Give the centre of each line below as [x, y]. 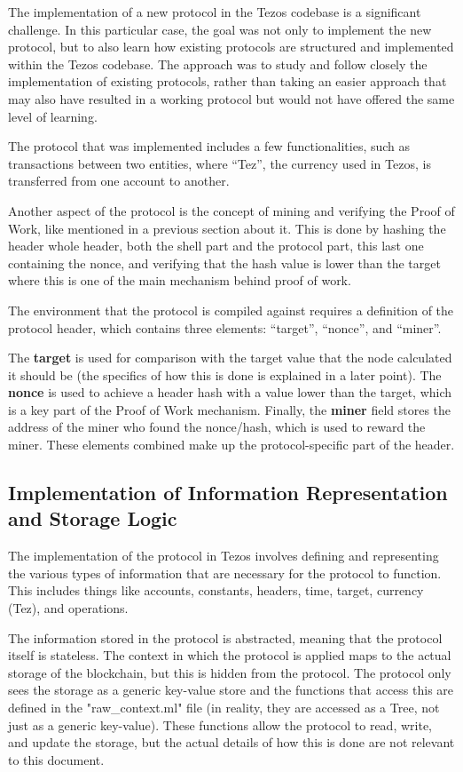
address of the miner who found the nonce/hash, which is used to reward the [217, 427]
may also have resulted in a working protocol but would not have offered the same [231, 98]
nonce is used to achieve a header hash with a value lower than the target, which [230, 392]
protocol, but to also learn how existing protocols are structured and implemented [231, 47]
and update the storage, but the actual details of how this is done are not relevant [231, 742]
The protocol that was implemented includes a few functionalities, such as [209, 146]
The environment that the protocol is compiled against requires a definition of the [231, 310]
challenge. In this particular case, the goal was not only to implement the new [220, 29]
